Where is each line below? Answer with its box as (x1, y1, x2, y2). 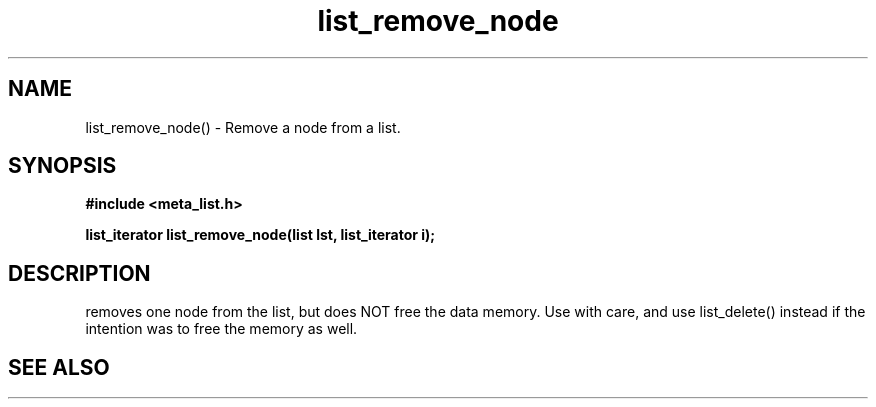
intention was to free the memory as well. (85, 320, 358, 338)
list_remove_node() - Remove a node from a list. (85, 118, 401, 136)
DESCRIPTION (8, 260, 151, 286)
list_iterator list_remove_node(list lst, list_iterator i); (85, 226, 436, 244)
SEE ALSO (8, 354, 110, 380)
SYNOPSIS (8, 153, 117, 179)
